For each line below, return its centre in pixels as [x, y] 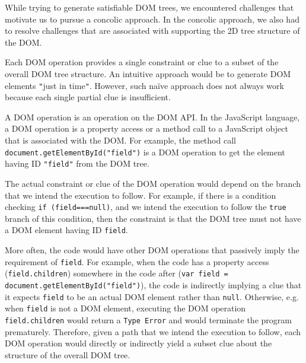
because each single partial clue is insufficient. [88, 97]
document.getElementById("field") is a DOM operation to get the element [145, 152]
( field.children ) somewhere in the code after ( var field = [117, 273]
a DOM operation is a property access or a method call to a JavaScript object [146, 128]
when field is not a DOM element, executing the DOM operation [125, 308]
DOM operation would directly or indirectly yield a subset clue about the [138, 343]
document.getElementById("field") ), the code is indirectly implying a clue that [153, 284]
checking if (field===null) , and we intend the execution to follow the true [146, 207]
